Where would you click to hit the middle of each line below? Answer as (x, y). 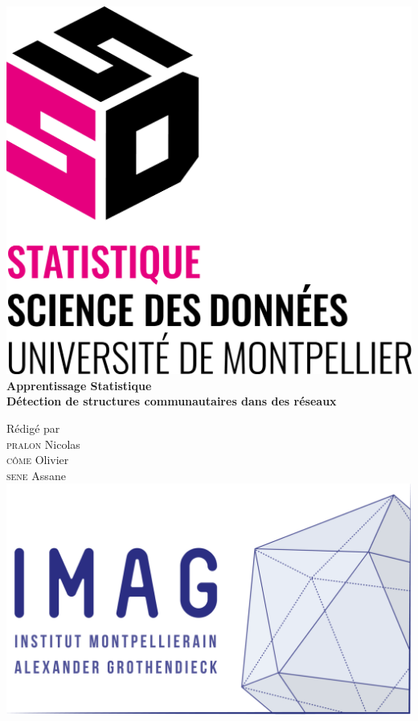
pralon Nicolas (43, 444)
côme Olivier (38, 460)
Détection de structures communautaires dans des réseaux (172, 401)
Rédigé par (33, 428)
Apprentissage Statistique (79, 385)
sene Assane (36, 475)
